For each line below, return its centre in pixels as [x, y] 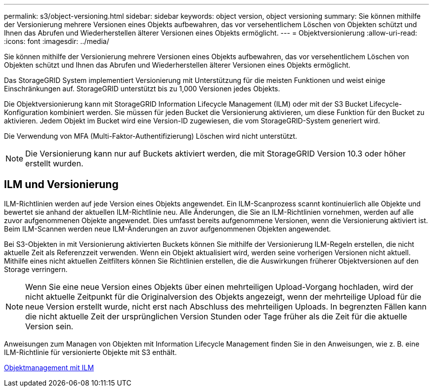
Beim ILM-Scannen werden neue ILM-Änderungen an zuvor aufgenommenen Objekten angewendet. [168, 229]
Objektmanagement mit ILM [49, 367]
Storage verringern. [36, 269]
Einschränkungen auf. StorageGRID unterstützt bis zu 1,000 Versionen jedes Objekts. [142, 89]
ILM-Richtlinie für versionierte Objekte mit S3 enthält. [90, 352]
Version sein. [49, 326]
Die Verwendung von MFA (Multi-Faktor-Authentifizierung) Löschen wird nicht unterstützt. [151, 136]
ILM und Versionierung [61, 185]
